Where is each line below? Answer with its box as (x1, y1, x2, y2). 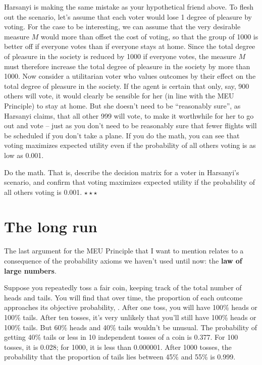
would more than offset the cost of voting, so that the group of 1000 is (40, 31, 258, 41)
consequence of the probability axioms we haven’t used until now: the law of (4, 255, 242, 266)
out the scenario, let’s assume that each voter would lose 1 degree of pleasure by (4, 11, 252, 22)
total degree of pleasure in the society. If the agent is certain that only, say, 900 (4, 80, 249, 91)
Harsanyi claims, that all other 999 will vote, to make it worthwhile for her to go (4, 110, 254, 121)
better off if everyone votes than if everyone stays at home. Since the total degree (4, 41, 255, 51)
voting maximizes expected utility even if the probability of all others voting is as (4, 140, 256, 150)
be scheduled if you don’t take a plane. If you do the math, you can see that (4, 130, 240, 140)
